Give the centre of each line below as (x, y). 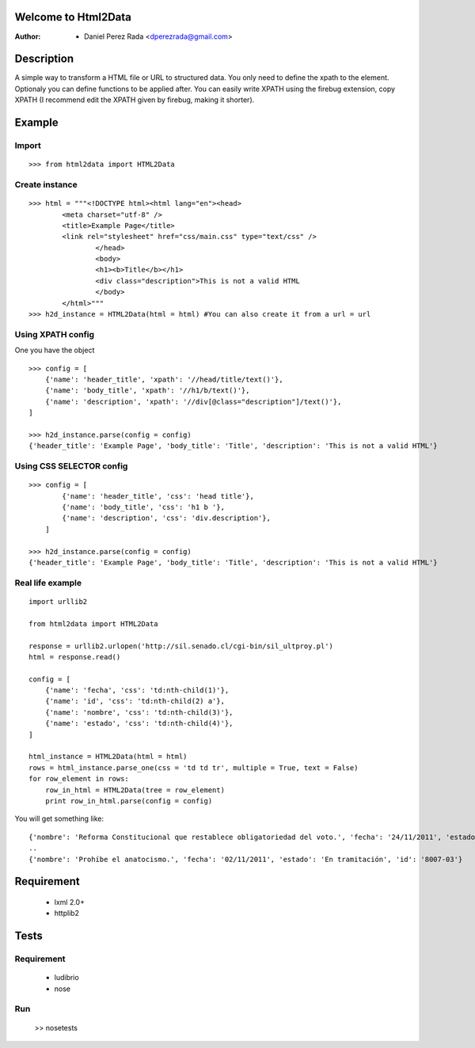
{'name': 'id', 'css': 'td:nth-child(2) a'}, (135, 701)
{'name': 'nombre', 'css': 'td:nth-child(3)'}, (139, 712)
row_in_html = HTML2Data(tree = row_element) (135, 790)
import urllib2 (58, 601)
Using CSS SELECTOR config (71, 466)
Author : (28, 36)
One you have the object (55, 350)
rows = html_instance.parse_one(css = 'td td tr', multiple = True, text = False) (194, 767)
